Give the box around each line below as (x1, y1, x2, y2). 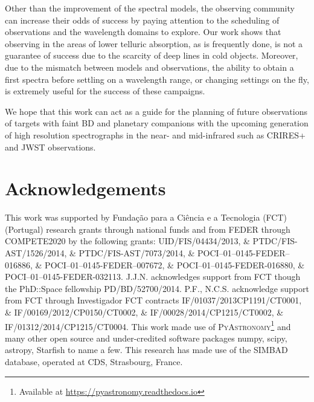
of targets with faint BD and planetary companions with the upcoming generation (5, 117, 309, 129)
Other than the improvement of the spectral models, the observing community (5, 2, 295, 14)
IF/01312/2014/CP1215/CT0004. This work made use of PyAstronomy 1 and (5, 318, 291, 332)
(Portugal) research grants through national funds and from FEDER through (5, 222, 290, 235)
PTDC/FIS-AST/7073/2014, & (78, 247, 195, 259)
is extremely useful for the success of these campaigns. (5, 85, 205, 97)
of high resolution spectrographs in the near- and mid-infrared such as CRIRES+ (5, 128, 306, 141)
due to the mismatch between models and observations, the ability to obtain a (5, 60, 294, 73)
